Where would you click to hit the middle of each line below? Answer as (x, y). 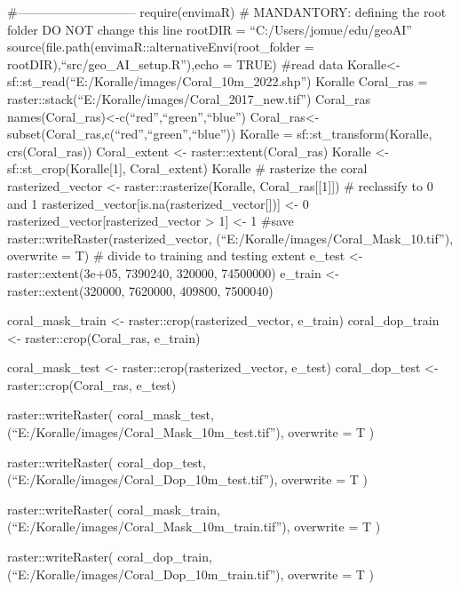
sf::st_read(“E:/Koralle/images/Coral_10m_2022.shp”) (159, 81)
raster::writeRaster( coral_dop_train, (110, 557)
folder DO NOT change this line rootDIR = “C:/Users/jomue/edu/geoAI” (210, 29)
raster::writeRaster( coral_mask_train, (114, 509)
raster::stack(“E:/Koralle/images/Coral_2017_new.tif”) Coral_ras (189, 98)
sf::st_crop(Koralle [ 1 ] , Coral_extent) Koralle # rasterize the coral (187, 168)
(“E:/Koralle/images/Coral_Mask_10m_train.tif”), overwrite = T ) (194, 526)
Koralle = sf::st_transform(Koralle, (336, 134)
